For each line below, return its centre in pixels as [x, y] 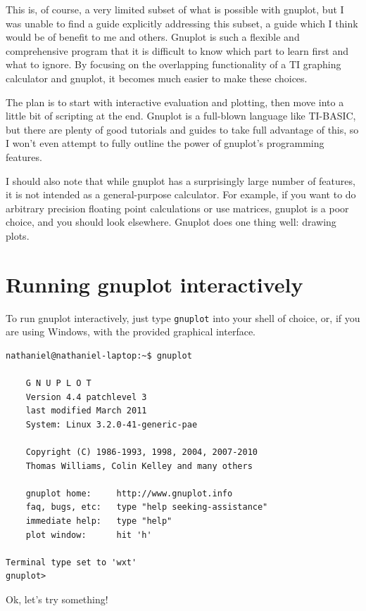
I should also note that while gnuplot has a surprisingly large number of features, [181, 180]
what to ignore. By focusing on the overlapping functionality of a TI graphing [173, 64]
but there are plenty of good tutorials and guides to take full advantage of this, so [182, 129]
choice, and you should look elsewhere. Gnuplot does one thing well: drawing [171, 222]
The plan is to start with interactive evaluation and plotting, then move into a [175, 102]
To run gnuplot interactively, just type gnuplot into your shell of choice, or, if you [183, 317]
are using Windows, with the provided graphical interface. [131, 332]
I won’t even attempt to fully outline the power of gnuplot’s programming [165, 143]
